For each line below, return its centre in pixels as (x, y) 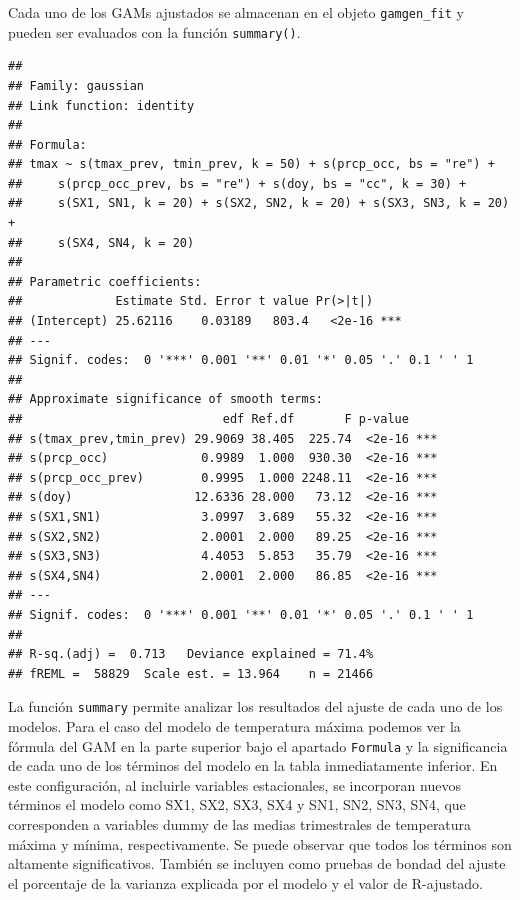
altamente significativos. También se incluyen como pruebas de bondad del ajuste (257, 863)
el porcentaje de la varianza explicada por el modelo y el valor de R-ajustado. (245, 882)
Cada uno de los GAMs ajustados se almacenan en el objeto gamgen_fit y (236, 12)
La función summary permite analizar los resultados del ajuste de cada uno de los (255, 706)
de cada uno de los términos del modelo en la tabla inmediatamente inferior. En (253, 765)
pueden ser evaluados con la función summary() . (154, 31)
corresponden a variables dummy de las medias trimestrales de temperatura (240, 824)
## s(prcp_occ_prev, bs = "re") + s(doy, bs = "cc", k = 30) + (237, 183)
